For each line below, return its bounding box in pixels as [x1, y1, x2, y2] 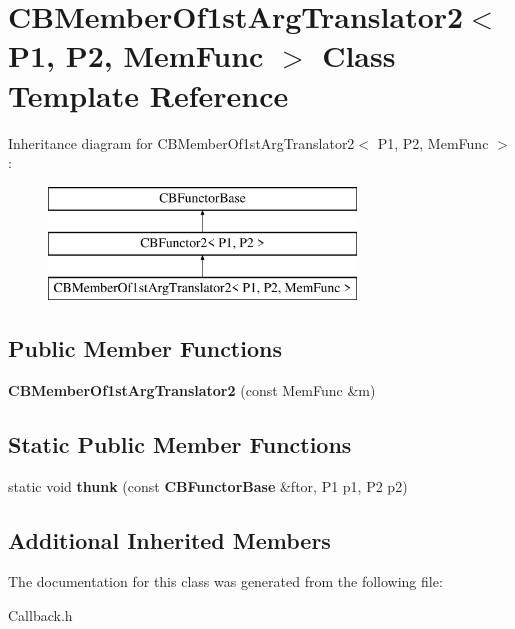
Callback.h [8, 605, 73, 626]
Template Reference [8, 74, 289, 115]
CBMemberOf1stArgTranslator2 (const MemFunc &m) [8, 379, 376, 400]
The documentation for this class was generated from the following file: [8, 571, 443, 592]
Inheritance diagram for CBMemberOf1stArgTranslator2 [8, 132, 355, 153]
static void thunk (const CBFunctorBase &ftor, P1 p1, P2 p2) [8, 475, 408, 496]
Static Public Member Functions [8, 428, 352, 459]
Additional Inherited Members [8, 524, 331, 555]
